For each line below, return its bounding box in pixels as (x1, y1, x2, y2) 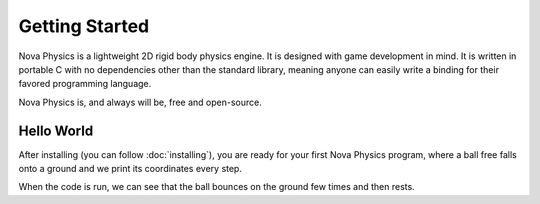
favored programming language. (18, 78, 152, 90)
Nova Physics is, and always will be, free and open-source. (18, 96, 262, 108)
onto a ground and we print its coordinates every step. (18, 163, 242, 175)
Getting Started (18, 15, 150, 37)
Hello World (18, 122, 94, 139)
